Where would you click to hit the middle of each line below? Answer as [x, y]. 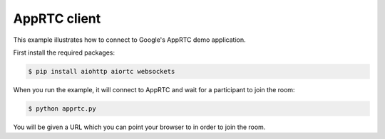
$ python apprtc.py [62, 109]
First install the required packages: [64, 52]
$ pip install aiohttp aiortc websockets [102, 71]
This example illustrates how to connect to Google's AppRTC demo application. [129, 40]
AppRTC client [57, 18]
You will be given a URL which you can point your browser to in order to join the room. [139, 127]
